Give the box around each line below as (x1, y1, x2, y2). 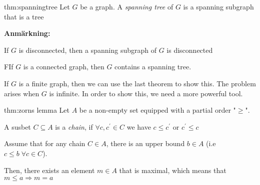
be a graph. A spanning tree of (80, 1, 173, 11)
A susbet (4, 121, 31, 132)
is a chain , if (55, 121, 93, 132)
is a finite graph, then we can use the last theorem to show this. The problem (18, 78, 256, 88)
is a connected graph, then (23, 61, 104, 72)
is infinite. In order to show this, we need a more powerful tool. (49, 88, 243, 98)
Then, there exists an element (4, 165, 95, 175)
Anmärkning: (4, 28, 50, 38)
